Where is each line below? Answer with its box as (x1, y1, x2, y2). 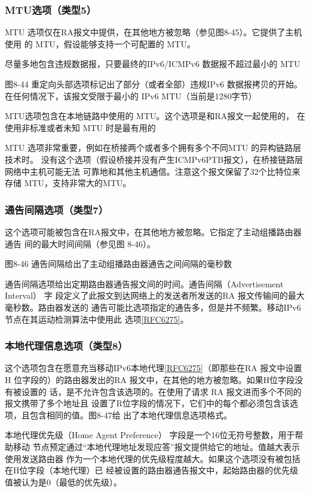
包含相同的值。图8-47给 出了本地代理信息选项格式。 (29, 408, 232, 421)
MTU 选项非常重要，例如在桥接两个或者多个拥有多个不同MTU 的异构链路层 (5, 141, 302, 154)
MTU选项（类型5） (5, 2, 96, 17)
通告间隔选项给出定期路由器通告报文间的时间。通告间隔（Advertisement (5, 277, 284, 290)
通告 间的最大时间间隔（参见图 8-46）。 (5, 237, 155, 250)
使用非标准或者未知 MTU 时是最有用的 (5, 121, 156, 133)
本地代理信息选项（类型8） (5, 338, 128, 353)
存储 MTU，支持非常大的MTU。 (5, 177, 131, 189)
